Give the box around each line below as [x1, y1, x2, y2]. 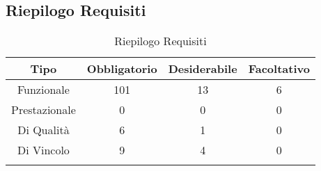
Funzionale [17, 81, 70, 98]
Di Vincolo [17, 142, 70, 158]
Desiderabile [168, 60, 237, 77]
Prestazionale [11, 101, 76, 118]
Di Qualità [17, 122, 70, 138]
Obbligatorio [86, 60, 157, 77]
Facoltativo [248, 60, 310, 77]
